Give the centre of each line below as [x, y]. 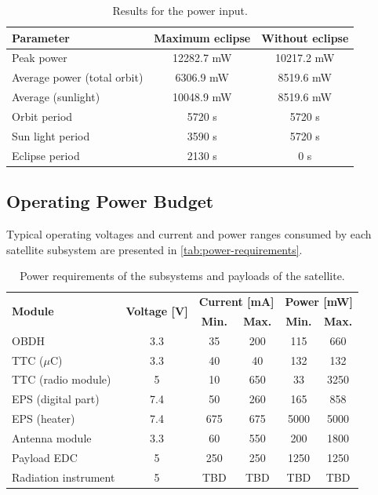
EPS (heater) [44, 419]
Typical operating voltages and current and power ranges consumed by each [189, 233]
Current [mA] [236, 301]
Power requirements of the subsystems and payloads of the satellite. [182, 276]
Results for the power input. [180, 10]
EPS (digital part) [56, 399]
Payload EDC [45, 457]
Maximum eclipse [202, 37]
